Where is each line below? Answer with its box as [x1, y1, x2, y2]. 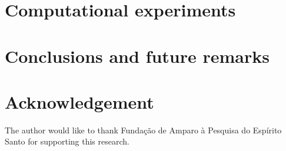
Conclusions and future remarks [5, 43, 270, 68]
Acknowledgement [5, 89, 154, 113]
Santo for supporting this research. [5, 135, 129, 147]
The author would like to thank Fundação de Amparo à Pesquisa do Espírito [5, 123, 282, 136]
